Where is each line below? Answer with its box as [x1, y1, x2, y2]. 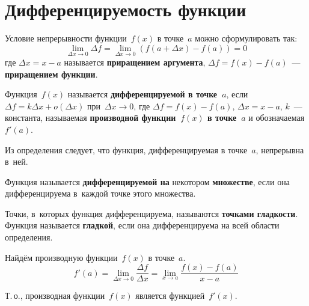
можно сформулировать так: [195, 32, 298, 44]
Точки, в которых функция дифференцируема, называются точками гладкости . [5, 207, 298, 219]
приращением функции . [5, 67, 98, 80]
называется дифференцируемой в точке [67, 88, 218, 100]
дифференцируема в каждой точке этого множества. [5, 187, 196, 200]
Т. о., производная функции [5, 289, 105, 302]
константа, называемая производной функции [5, 111, 176, 124]
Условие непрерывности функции [5, 32, 127, 44]
